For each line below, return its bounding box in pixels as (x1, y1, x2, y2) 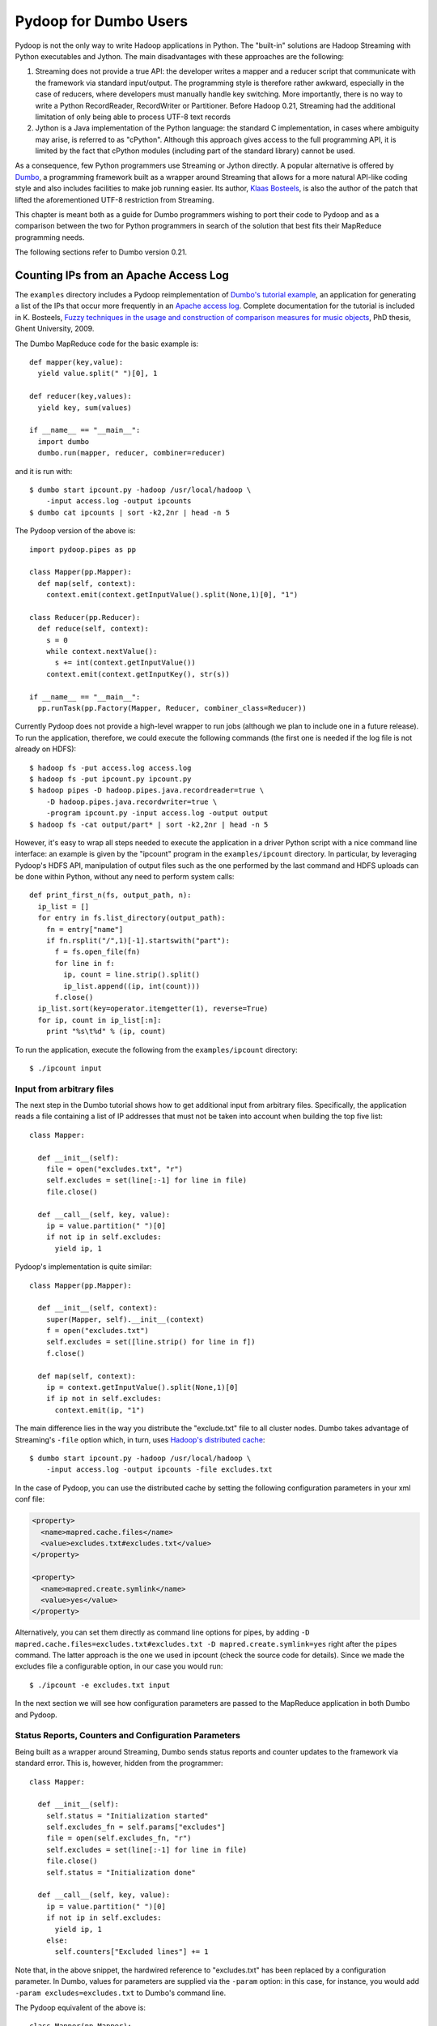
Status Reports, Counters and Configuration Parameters (15, 1730, 240, 1742)
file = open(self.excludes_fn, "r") (45, 1834, 192, 1843)
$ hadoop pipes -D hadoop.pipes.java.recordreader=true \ (29, 786, 265, 795)
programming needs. (15, 232, 85, 242)
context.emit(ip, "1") (54, 1405, 145, 1414)
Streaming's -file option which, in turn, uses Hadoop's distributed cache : (15, 1434, 265, 1444)
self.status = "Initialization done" (45, 1868, 196, 1877)
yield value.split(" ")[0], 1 (37, 369, 158, 378)
